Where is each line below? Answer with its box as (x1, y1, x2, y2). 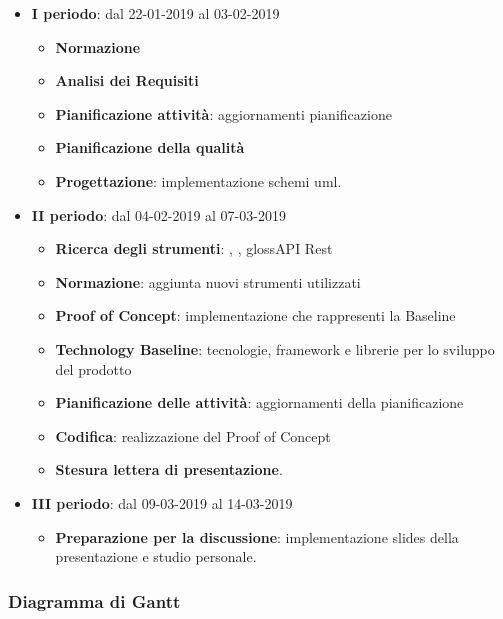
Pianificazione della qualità (55, 137, 245, 158)
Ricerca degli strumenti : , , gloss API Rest (55, 238, 333, 259)
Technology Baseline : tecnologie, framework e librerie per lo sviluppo (55, 338, 495, 359)
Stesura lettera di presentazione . (55, 459, 283, 480)
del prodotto (55, 358, 132, 379)
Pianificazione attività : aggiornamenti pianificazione (55, 103, 392, 124)
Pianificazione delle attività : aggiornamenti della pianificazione (55, 392, 464, 413)
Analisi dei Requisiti (55, 70, 199, 91)
